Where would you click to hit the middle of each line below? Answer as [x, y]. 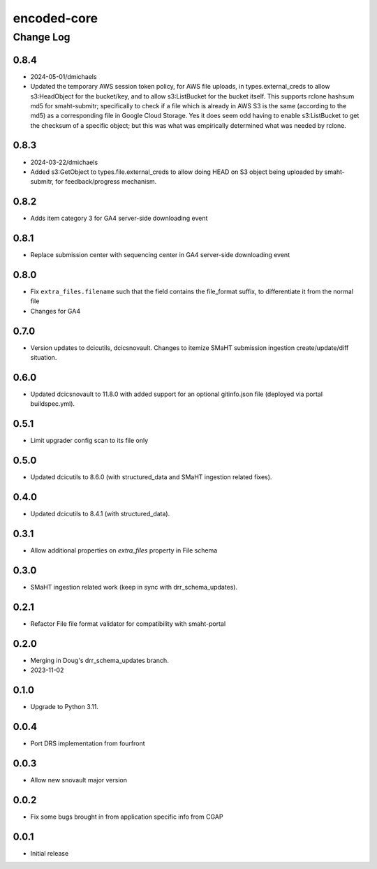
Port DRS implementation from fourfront [88, 743]
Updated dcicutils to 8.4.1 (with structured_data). [100, 514]
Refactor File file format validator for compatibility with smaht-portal [128, 623]
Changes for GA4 [55, 311]
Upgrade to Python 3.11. [65, 707]
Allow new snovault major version [79, 780]
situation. [44, 358]
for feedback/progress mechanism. [106, 182]
